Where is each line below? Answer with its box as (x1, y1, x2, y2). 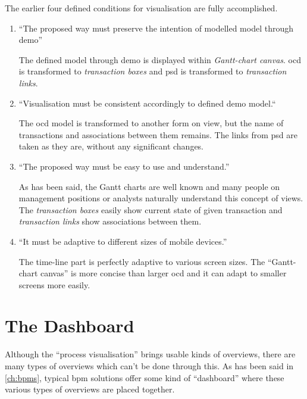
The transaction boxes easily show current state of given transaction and (18, 203, 283, 216)
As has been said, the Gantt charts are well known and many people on (18, 180, 280, 192)
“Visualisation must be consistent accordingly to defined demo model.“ (18, 96, 276, 109)
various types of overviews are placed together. (5, 383, 175, 395)
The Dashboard (5, 313, 134, 338)
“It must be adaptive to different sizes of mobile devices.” (18, 235, 227, 247)
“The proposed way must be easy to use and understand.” (18, 160, 230, 172)
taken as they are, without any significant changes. (18, 140, 204, 152)
